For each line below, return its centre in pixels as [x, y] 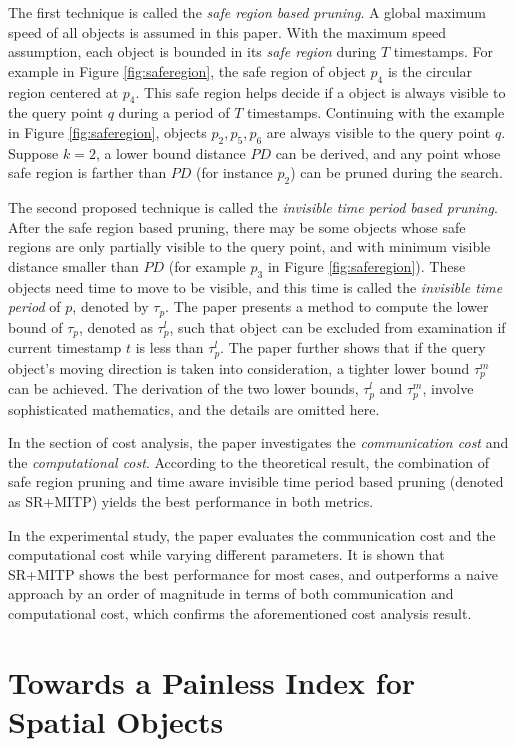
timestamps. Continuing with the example [376, 112]
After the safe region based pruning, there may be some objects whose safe [237, 226]
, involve [448, 388]
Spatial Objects [116, 720]
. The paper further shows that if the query [353, 347]
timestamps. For [443, 51]
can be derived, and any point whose [388, 152]
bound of [35, 326]
